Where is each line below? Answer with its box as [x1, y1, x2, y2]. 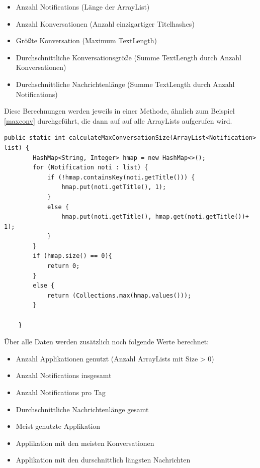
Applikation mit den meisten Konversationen [16, 437, 154, 448]
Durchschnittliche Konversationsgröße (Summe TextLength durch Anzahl [16, 52, 241, 62]
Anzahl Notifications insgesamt [16, 370, 112, 381]
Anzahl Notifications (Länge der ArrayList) [16, 2, 150, 12]
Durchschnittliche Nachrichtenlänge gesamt [16, 404, 149, 414]
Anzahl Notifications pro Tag [16, 387, 106, 397]
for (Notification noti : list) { [33, 164, 148, 171]
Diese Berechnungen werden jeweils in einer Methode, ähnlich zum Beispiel [4, 106, 235, 116]
